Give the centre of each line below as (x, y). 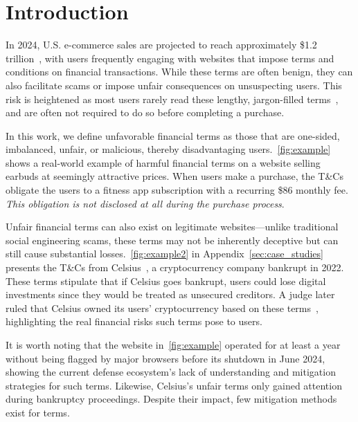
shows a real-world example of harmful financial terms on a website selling (163, 162)
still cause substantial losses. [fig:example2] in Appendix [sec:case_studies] (164, 254)
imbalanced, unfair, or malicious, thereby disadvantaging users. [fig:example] (168, 149)
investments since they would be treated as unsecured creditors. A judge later (170, 294)
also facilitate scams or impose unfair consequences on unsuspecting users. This (174, 85)
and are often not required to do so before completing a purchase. (145, 112)
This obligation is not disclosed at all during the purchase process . (145, 203)
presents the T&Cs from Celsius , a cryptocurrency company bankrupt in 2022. (175, 267)
